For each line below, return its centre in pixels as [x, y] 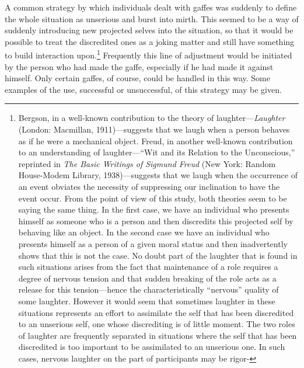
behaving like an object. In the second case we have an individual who [144, 232]
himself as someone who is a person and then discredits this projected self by [156, 221]
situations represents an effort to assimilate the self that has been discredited [156, 312]
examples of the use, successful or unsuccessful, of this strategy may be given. [143, 89]
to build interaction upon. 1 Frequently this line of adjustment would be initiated [148, 54]
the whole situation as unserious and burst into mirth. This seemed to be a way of [152, 18]
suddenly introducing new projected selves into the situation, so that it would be [149, 30]
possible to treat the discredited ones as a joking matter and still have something [150, 41]
